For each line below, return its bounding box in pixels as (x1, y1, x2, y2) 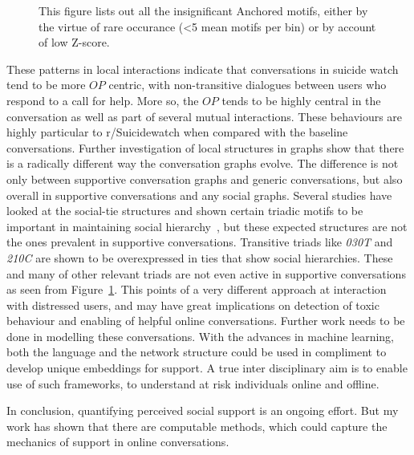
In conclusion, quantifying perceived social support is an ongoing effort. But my (6, 402, 399, 419)
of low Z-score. (39, 34, 110, 51)
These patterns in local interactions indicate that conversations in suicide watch (6, 60, 399, 77)
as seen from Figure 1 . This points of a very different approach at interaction (6, 281, 387, 298)
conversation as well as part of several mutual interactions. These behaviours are (6, 108, 403, 124)
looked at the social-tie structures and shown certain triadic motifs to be (6, 202, 363, 219)
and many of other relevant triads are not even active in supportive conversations (6, 265, 406, 282)
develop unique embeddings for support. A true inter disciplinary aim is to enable (6, 360, 408, 376)
